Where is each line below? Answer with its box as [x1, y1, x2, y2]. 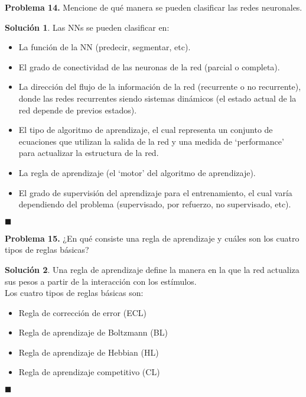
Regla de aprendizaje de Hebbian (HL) [18, 346, 159, 358]
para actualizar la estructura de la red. [18, 147, 159, 159]
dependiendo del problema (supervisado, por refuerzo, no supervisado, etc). [18, 198, 291, 210]
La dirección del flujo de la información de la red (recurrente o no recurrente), [18, 80, 301, 93]
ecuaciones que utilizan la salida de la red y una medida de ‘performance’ [18, 135, 284, 147]
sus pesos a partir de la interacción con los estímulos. [5, 275, 197, 287]
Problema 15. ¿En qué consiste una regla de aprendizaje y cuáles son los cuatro [5, 232, 300, 244]
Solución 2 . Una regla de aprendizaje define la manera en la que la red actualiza [5, 263, 300, 275]
